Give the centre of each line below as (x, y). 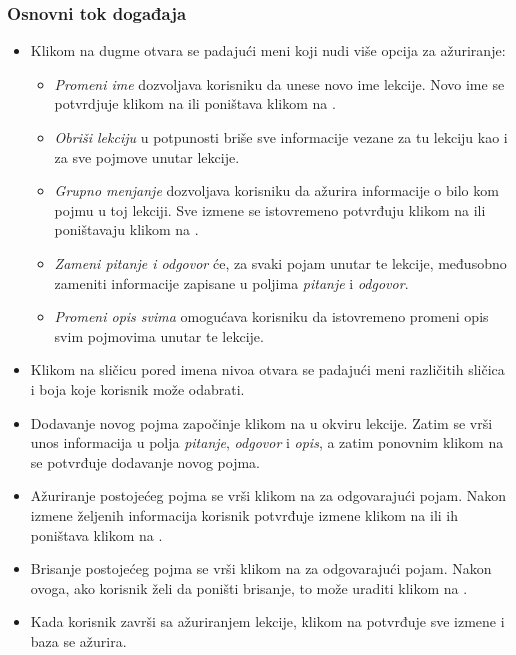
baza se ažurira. (78, 640)
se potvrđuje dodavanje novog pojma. (145, 461)
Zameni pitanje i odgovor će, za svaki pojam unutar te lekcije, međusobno (280, 262)
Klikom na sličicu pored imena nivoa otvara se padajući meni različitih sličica (267, 369)
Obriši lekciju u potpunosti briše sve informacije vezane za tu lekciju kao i (281, 137)
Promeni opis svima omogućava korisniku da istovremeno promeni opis (271, 316)
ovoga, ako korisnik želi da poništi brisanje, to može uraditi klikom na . (249, 587)
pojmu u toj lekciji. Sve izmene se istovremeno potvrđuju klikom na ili (270, 209)
